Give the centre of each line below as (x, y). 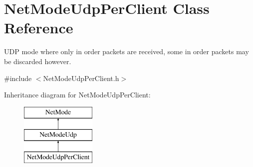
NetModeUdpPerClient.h (81, 78)
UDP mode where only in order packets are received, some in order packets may (126, 51)
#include (18, 78)
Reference (39, 28)
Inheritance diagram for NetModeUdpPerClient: (77, 95)
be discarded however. (38, 61)
